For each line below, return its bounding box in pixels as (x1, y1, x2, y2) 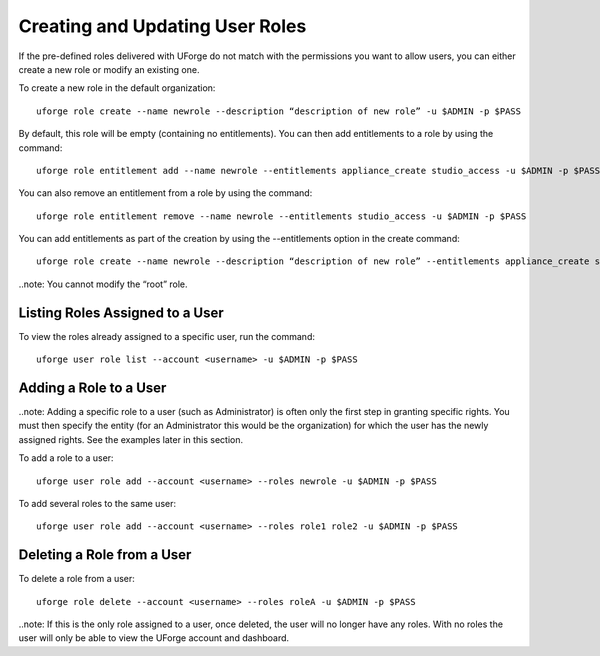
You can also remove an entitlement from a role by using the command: (18, 187, 313, 199)
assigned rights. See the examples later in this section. (18, 433, 244, 445)
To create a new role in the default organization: (18, 82, 216, 94)
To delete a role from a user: (18, 573, 135, 585)
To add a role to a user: (18, 452, 114, 464)
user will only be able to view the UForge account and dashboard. (18, 632, 290, 644)
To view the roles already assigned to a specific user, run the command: (18, 330, 315, 342)
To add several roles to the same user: (18, 498, 177, 509)
